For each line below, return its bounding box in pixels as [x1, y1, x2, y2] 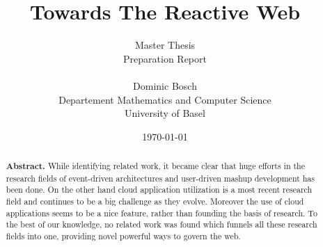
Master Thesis [134, 38, 196, 52]
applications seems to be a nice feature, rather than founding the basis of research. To [6, 207, 317, 218]
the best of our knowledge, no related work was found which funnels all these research [6, 218, 317, 230]
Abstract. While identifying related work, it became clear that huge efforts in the [6, 160, 306, 173]
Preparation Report [123, 51, 207, 65]
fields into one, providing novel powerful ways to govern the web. [6, 230, 241, 242]
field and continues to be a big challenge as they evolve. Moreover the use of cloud [6, 196, 304, 207]
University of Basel [125, 106, 205, 120]
